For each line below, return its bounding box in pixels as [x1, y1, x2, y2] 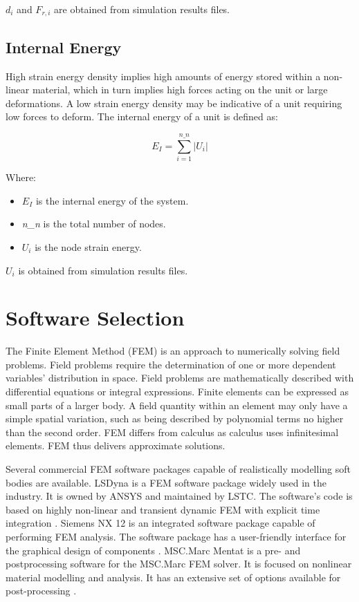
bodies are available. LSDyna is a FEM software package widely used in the [6, 475, 326, 489]
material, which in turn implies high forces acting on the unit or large [32, 82, 328, 97]
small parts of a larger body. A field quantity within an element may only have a [6, 397, 348, 412]
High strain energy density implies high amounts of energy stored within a [6, 68, 321, 83]
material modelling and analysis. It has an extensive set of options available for [6, 570, 341, 584]
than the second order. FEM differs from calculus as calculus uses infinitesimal [6, 424, 339, 439]
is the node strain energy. [35, 239, 142, 254]
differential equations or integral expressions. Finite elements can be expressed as [6, 384, 349, 399]
